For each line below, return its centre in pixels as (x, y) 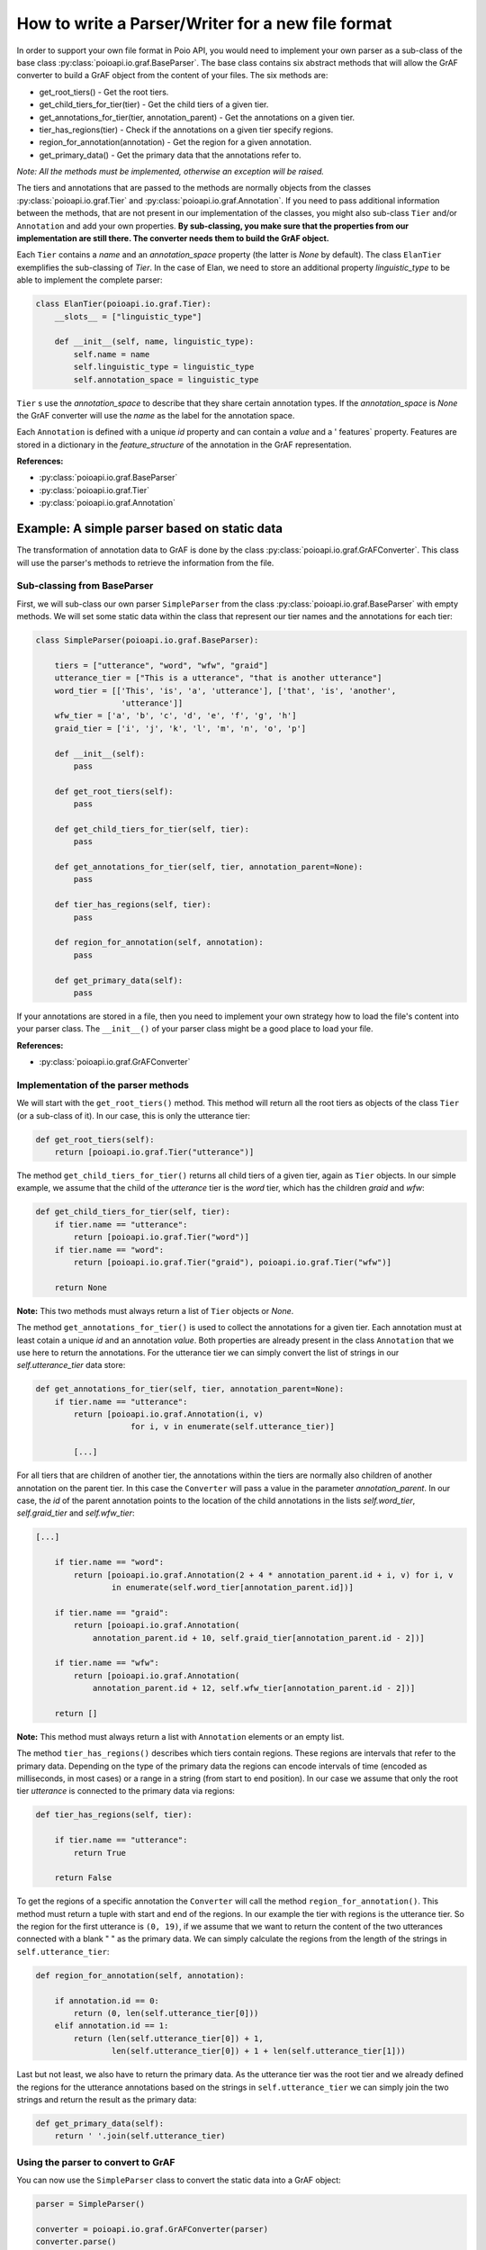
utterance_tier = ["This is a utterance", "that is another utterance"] (218, 678)
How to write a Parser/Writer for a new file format (204, 23)
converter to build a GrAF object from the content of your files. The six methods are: (172, 76)
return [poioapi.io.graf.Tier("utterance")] (154, 1152)
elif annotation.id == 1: (112, 2026)
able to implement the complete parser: (90, 280)
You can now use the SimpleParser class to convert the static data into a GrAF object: (179, 2180)
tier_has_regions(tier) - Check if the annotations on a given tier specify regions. (186, 130)
